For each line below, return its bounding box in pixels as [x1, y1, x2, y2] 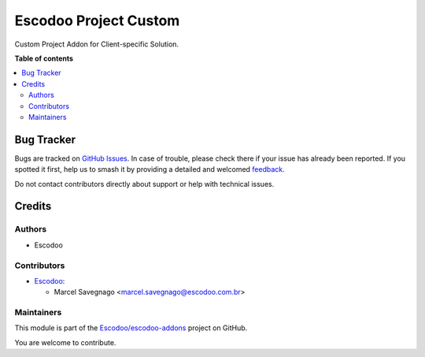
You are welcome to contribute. [14, 337, 116, 347]
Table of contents [14, 54, 74, 63]
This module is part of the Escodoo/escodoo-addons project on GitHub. [14, 323, 248, 333]
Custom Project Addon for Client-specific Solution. [14, 39, 179, 49]
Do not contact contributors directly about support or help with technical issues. [14, 179, 275, 188]
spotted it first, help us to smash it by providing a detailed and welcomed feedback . [14, 165, 285, 174]
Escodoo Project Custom [14, 12, 180, 29]
